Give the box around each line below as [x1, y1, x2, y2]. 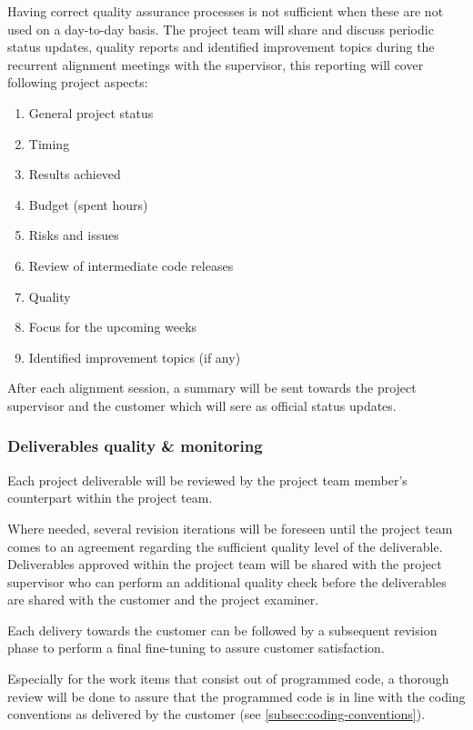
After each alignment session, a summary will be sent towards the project [7, 378, 417, 397]
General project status [28, 103, 154, 122]
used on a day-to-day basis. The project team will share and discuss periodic [7, 19, 434, 38]
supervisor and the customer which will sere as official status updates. [7, 395, 397, 415]
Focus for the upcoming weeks [28, 317, 197, 336]
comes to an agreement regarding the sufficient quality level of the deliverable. [7, 536, 443, 555]
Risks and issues [28, 225, 119, 245]
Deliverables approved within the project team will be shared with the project [7, 555, 442, 574]
